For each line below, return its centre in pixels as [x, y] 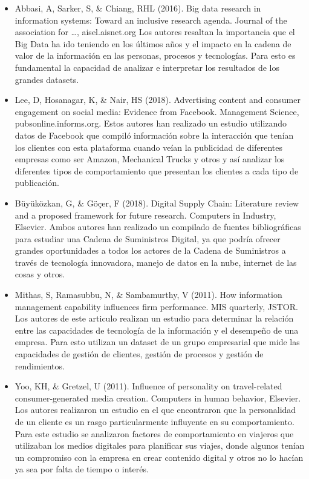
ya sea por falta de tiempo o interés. [82, 469]
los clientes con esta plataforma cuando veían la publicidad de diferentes [148, 147]
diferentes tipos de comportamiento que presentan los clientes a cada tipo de [157, 170]
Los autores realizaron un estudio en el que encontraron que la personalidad [155, 410]
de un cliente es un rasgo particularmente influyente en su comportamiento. [154, 421]
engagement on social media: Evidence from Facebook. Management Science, [157, 111]
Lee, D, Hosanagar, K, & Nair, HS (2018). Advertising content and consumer [158, 100]
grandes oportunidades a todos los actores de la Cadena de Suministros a [150, 250]
